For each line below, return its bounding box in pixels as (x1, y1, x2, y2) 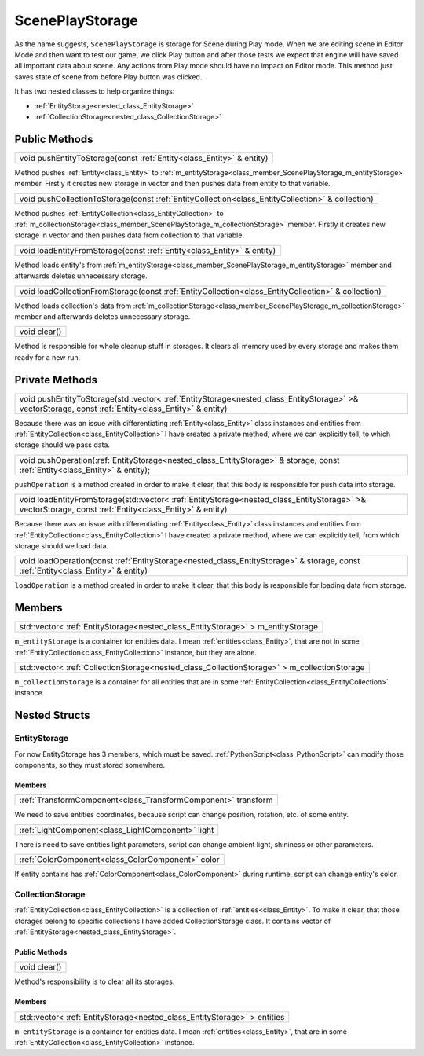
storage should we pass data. (14, 440, 110, 449)
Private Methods (14, 373, 98, 387)
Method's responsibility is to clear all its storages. (14, 977, 175, 986)
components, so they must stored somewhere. (14, 760, 165, 769)
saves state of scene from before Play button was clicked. (14, 71, 203, 82)
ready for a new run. (14, 352, 81, 361)
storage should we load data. (14, 541, 109, 550)
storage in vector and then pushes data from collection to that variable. (14, 230, 245, 240)
